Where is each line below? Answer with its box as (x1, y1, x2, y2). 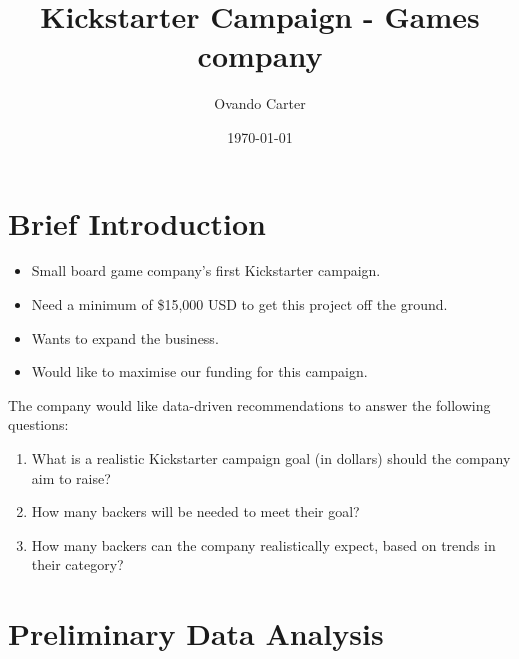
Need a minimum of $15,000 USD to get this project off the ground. (31, 294, 448, 315)
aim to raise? (31, 467, 111, 488)
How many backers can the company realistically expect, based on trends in (31, 534, 496, 555)
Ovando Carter (214, 93, 306, 114)
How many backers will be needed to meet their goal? (31, 501, 360, 522)
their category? (31, 554, 124, 575)
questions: (8, 414, 69, 435)
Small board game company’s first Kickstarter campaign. (31, 260, 381, 281)
